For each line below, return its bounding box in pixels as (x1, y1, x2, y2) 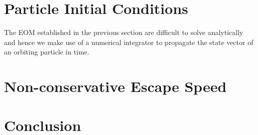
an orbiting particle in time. (4, 46, 89, 57)
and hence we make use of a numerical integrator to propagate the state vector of (4, 36, 253, 47)
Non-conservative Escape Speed (4, 76, 227, 96)
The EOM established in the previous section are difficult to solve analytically (4, 27, 243, 37)
